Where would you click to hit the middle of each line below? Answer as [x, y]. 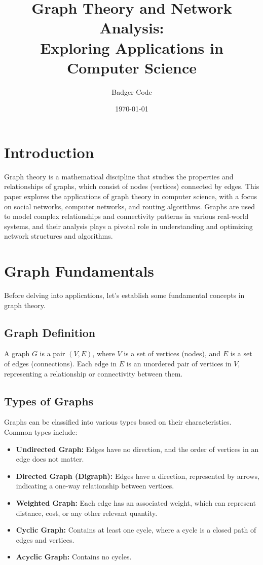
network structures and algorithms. [59, 236]
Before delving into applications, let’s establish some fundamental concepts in [124, 295]
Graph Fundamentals [79, 271]
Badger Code [132, 91]
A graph [17, 353]
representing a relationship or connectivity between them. [93, 373]
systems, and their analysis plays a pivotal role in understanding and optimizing [128, 226]
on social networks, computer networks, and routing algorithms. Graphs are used [130, 206]
